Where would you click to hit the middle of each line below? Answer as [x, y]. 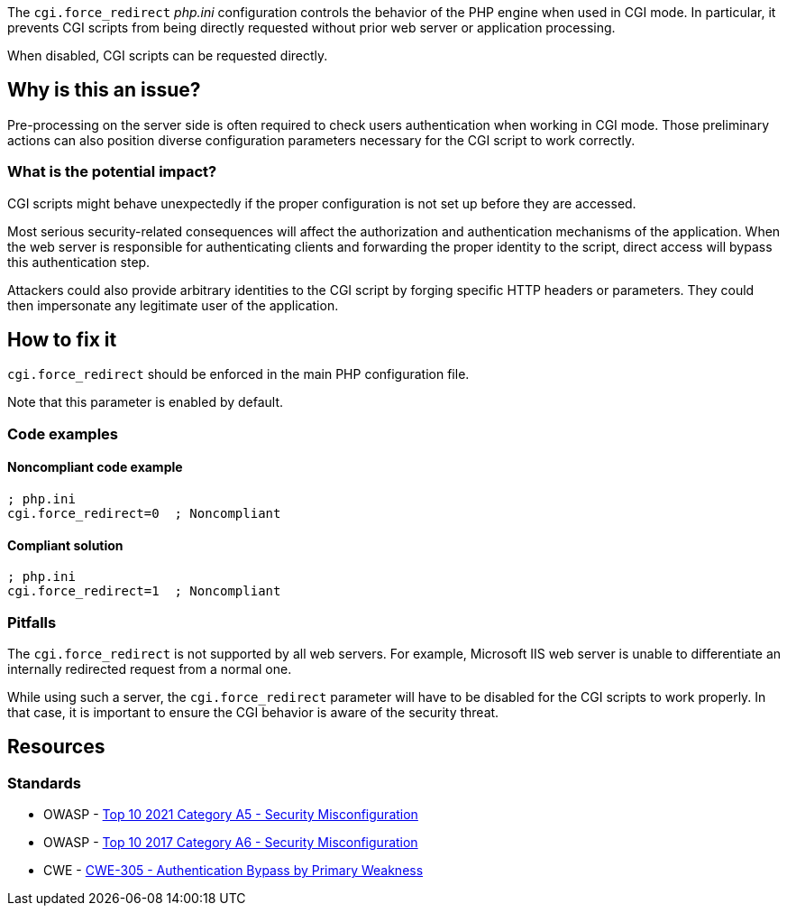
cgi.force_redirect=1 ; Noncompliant [144, 591]
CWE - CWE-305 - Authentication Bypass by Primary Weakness [233, 871]
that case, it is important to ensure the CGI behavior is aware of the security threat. [253, 712]
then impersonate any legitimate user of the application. [173, 305]
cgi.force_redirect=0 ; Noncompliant [144, 514]
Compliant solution [65, 545]
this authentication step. [79, 262]
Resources [56, 747]
